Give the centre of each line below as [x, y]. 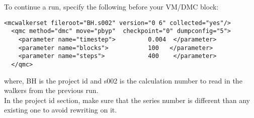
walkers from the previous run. [51, 90]
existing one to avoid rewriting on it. [61, 110]
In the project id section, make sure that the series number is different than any [127, 100]
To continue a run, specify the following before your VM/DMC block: [111, 6]
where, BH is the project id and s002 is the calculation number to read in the [123, 80]
